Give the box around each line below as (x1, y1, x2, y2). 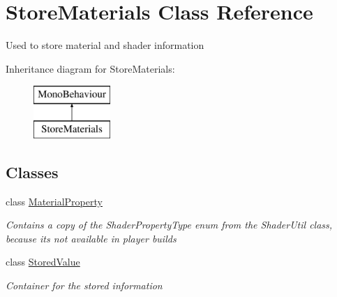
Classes (6, 161, 59, 182)
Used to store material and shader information (6, 38, 204, 52)
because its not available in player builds (6, 231, 177, 245)
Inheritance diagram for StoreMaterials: (6, 61, 175, 75)
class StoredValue (6, 254, 80, 269)
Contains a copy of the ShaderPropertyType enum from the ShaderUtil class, (6, 217, 333, 232)
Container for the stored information (6, 278, 163, 293)
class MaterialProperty (6, 194, 103, 208)
